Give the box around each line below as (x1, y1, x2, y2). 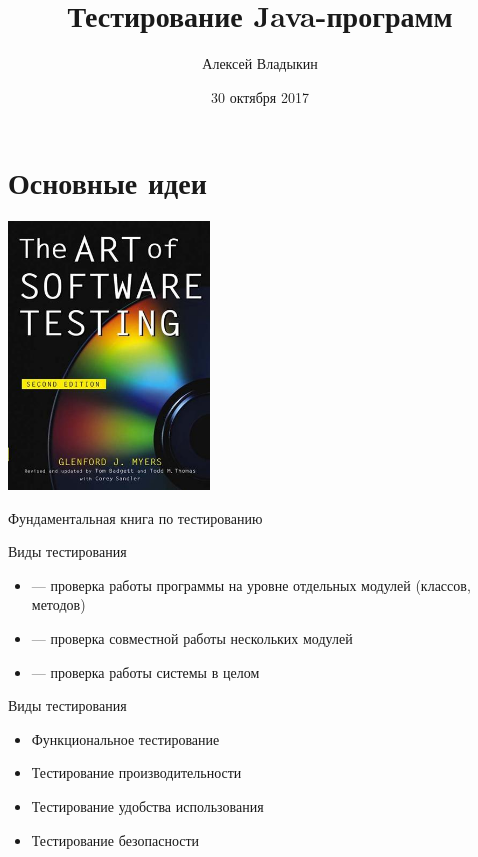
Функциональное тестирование (31, 728, 220, 749)
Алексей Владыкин (202, 53, 318, 74)
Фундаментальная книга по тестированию (8, 507, 263, 528)
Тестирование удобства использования (31, 795, 264, 816)
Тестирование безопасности (31, 829, 200, 850)
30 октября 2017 (211, 86, 309, 107)
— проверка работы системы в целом (31, 661, 260, 682)
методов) (31, 594, 86, 615)
